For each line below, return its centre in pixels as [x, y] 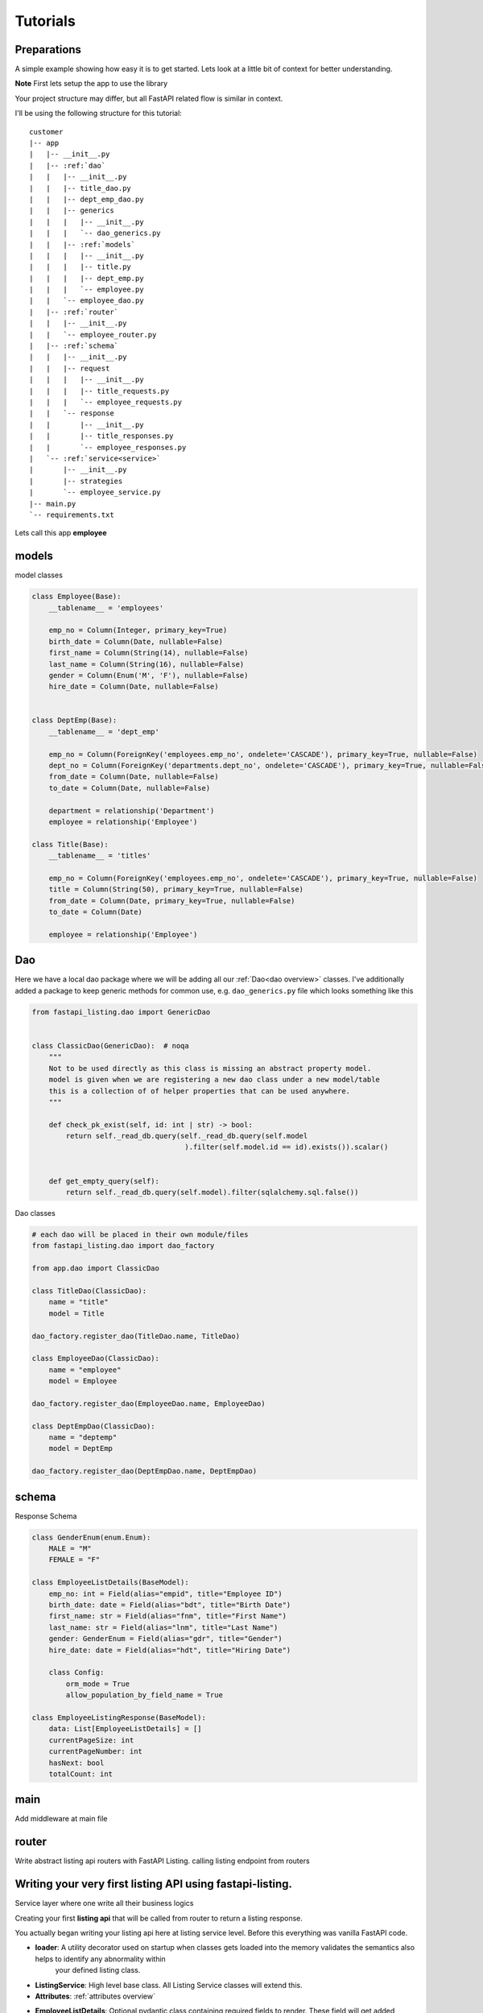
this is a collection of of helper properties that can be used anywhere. [199, 1091]
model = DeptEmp [80, 1449]
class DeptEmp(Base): [74, 720]
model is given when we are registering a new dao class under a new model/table [214, 1080]
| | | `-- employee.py [87, 289]
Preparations [48, 50]
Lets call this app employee [61, 533]
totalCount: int [80, 1774]
